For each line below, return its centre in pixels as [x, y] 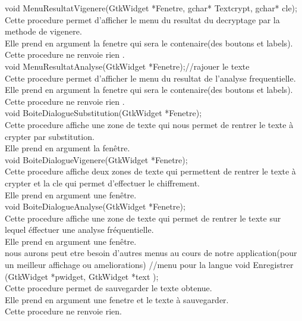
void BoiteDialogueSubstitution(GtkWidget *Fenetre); [103, 113]
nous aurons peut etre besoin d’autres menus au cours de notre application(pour [151, 253]
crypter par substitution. [50, 136]
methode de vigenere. [43, 31]
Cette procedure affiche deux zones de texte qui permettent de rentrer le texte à [150, 171]
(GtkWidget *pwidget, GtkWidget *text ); [82, 276]
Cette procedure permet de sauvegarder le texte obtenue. [108, 288]
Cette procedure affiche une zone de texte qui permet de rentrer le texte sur [143, 218]
